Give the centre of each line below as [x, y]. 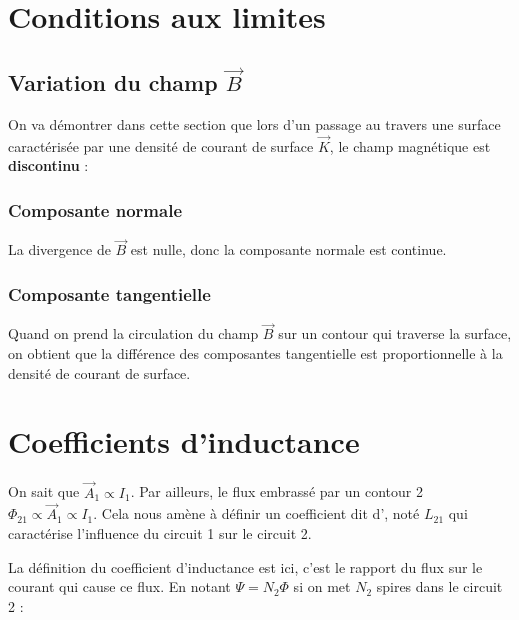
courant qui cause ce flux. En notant [119, 586]
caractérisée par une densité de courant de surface [161, 145]
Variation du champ [113, 82]
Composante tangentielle [109, 293]
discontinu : [48, 165]
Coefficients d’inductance [184, 441]
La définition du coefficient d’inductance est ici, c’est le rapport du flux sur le [245, 566]
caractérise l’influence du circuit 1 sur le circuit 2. [160, 532]
